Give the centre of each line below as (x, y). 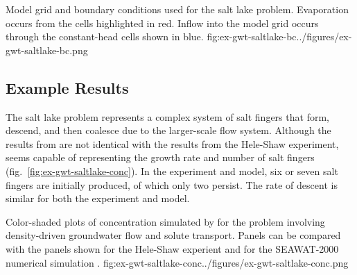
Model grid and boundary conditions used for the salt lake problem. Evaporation (177, 9)
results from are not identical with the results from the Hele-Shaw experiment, (172, 143)
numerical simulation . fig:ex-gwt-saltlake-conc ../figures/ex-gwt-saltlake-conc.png (177, 262)
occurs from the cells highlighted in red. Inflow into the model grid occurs (162, 23)
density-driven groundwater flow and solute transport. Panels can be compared (173, 235)
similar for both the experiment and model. (98, 198)
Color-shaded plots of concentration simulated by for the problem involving (165, 221)
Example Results (67, 87)
